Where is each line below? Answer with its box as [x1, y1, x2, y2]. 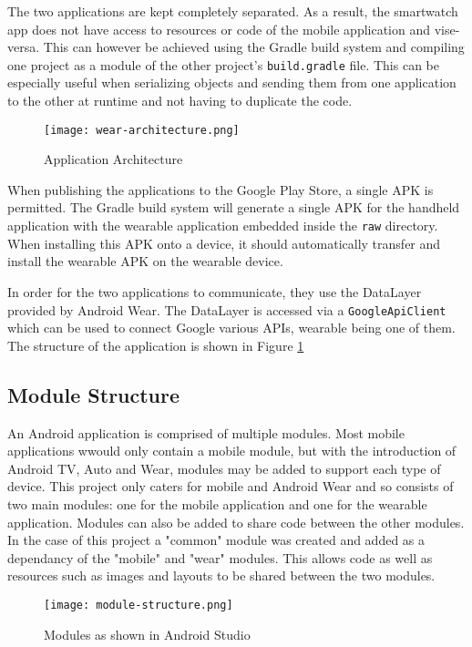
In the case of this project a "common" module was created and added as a [7, 530, 426, 549]
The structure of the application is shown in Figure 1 [7, 335, 304, 354]
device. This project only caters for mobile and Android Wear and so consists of [7, 477, 454, 496]
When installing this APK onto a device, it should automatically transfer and [7, 233, 441, 252]
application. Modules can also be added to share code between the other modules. [7, 512, 465, 531]
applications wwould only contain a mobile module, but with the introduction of [7, 441, 457, 460]
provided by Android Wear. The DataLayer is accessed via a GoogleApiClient [7, 300, 446, 319]
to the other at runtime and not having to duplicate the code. [7, 91, 353, 110]
